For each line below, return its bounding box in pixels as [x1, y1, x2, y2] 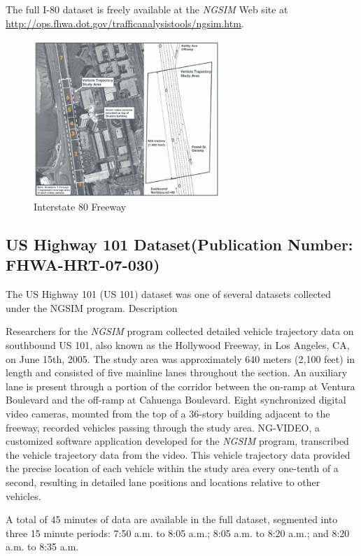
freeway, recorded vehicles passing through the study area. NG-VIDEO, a [6, 420, 320, 434]
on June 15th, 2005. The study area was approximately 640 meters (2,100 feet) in [6, 351, 355, 366]
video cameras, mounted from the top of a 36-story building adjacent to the [6, 406, 330, 420]
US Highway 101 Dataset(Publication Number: [6, 234, 353, 255]
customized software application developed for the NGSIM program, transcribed [6, 434, 349, 448]
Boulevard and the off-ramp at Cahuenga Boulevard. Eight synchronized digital [6, 392, 346, 407]
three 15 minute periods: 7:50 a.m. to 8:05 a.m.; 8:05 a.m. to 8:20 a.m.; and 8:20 [6, 525, 350, 540]
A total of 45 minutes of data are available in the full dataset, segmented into [6, 512, 338, 527]
